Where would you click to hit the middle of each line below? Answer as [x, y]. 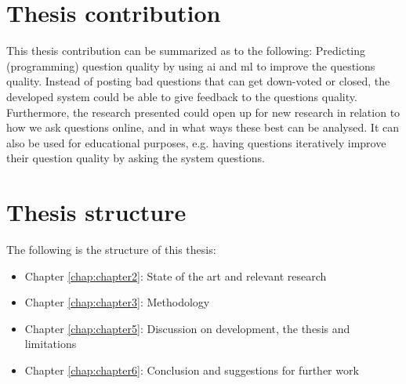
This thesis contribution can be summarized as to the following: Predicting [186, 51]
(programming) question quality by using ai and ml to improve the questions [191, 65]
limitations [51, 344]
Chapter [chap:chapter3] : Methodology [117, 302]
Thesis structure [96, 212]
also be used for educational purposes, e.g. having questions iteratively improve [196, 142]
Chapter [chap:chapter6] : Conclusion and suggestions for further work [192, 370]
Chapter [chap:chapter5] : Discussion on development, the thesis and [187, 328]
